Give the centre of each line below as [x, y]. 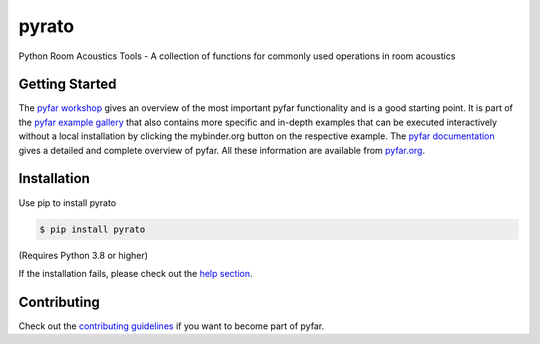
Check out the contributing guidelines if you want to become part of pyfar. [171, 326]
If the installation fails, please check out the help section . [135, 273]
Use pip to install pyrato [67, 202]
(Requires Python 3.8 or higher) [83, 255]
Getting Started [67, 84]
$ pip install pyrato [92, 229]
